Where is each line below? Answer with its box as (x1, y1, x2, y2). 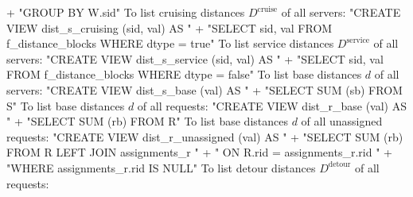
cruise (257, 5, 278, 14)
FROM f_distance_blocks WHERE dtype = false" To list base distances (6, 66, 362, 83)
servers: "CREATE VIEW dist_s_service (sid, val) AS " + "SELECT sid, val (6, 50, 384, 67)
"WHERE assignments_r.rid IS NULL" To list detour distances (6, 159, 316, 176)
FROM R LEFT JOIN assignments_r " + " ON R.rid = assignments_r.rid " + (6, 144, 392, 160)
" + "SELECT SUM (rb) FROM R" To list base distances (6, 113, 288, 129)
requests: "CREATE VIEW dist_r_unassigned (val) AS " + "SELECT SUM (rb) (6, 128, 403, 145)
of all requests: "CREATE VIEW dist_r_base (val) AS (137, 97, 407, 114)
